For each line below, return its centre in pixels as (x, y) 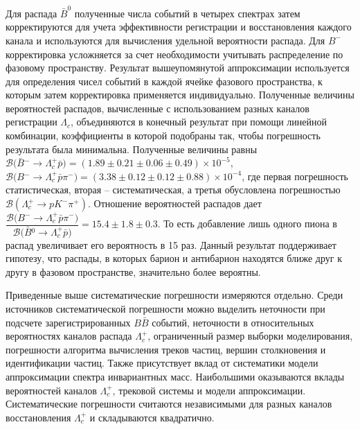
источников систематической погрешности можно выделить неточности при (165, 309)
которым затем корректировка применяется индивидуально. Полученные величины (180, 95)
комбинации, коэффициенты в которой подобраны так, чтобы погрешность (163, 135)
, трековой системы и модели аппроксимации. (209, 390)
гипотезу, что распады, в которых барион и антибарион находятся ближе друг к (174, 258)
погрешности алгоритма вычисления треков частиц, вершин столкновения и (166, 349)
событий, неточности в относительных (233, 322)
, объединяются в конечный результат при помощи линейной (199, 122)
